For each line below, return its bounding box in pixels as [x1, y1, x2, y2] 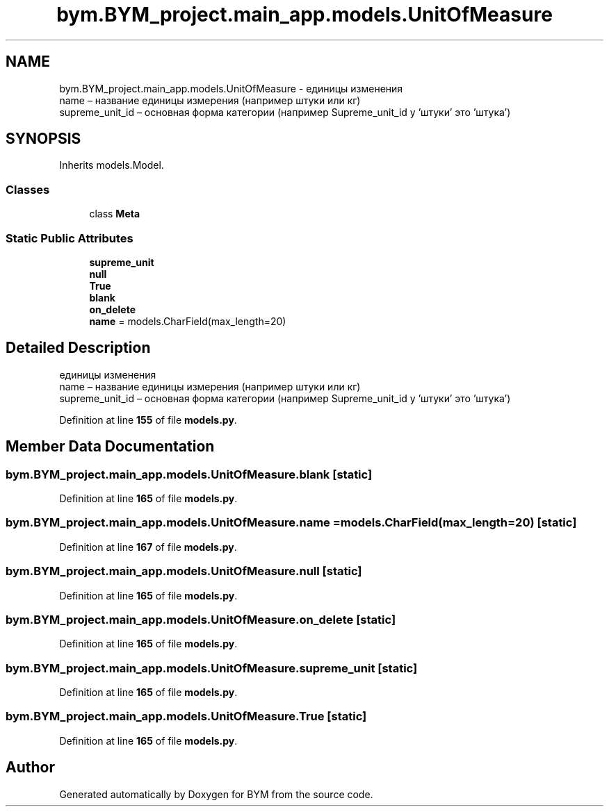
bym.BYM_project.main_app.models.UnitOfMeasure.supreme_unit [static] [6, 661, 418, 675]
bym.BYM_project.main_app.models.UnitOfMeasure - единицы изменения [59, 82, 403, 94]
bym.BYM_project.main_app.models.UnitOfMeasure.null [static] [6, 564, 362, 579]
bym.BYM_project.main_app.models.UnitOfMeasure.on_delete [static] [6, 612, 396, 627]
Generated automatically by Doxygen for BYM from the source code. [59, 788, 373, 800]
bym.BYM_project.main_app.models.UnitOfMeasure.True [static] [6, 709, 367, 724]
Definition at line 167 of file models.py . [59, 540, 237, 553]
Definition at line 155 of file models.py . [59, 413, 237, 426]
